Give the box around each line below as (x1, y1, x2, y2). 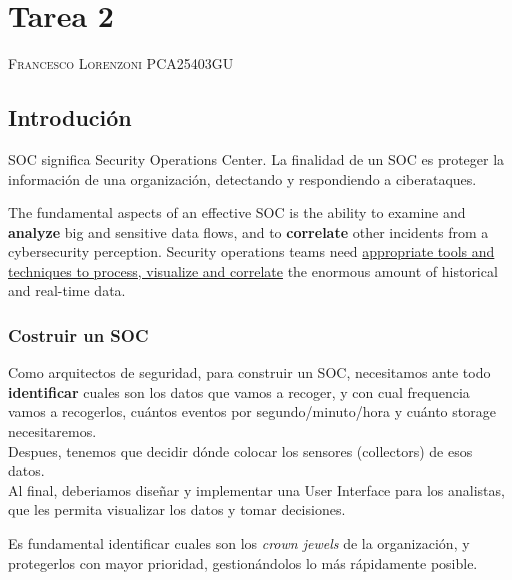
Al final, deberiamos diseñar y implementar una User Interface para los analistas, (8, 479, 505, 500)
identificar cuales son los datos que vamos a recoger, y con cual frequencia (8, 381, 470, 402)
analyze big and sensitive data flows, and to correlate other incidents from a (8, 221, 489, 242)
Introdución (8, 102, 132, 133)
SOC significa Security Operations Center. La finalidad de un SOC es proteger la (8, 148, 505, 169)
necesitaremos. (8, 421, 97, 442)
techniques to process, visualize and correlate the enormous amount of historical (8, 260, 498, 281)
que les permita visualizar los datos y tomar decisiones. (8, 499, 346, 520)
